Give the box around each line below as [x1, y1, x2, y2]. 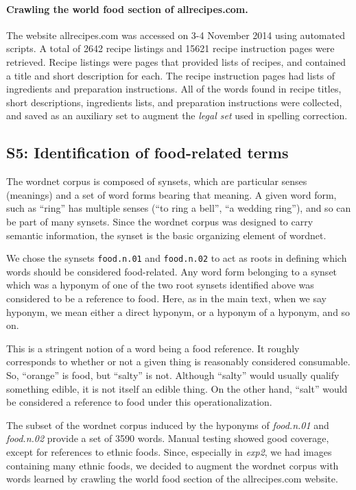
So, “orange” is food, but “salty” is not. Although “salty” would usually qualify [6, 367, 340, 382]
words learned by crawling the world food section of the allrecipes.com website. [6, 471, 338, 486]
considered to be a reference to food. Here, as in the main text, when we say [6, 291, 327, 305]
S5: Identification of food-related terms [6, 142, 289, 163]
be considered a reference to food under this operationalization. [6, 395, 272, 409]
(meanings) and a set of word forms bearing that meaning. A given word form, [6, 187, 337, 201]
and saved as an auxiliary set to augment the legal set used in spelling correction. [6, 108, 348, 123]
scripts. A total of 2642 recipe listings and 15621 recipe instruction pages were [6, 41, 335, 56]
